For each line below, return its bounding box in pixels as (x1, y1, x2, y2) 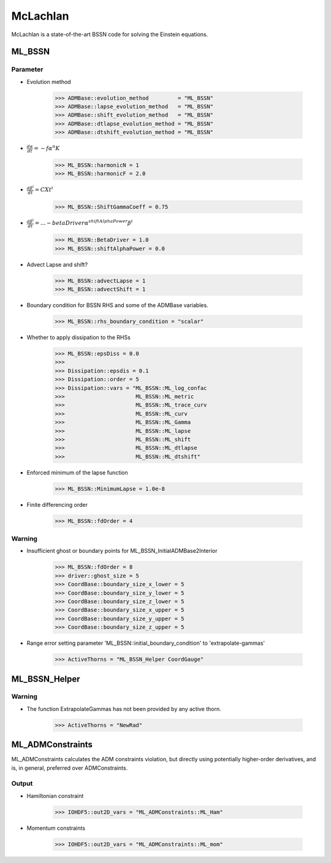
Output (11, 779, 33, 788)
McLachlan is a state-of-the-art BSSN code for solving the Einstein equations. (11, 31, 208, 38)
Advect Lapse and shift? (26, 260, 88, 268)
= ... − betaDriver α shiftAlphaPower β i (34, 218, 133, 227)
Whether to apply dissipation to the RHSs (26, 334, 131, 341)
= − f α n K (34, 144, 60, 152)
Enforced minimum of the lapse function (26, 469, 128, 476)
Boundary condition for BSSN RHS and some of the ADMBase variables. (26, 302, 208, 309)
